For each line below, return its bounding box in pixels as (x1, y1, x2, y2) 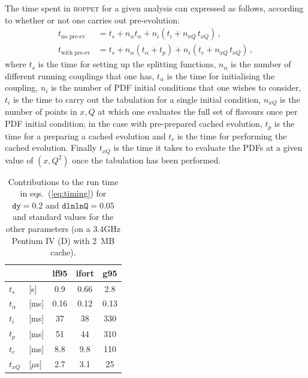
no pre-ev (61, 33, 86, 40)
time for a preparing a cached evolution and (5, 129, 166, 142)
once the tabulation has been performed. (72, 153, 221, 166)
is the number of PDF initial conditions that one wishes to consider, (51, 81, 301, 94)
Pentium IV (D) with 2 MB (11, 234, 115, 246)
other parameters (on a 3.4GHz (5, 222, 121, 234)
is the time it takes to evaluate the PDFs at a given (113, 141, 303, 154)
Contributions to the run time (8, 175, 119, 187)
